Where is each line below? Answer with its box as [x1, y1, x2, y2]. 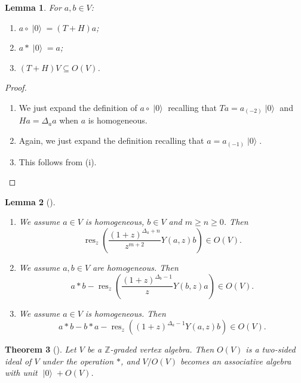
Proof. [5, 81, 27, 94]
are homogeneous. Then [93, 261, 179, 273]
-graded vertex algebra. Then [110, 343, 214, 356]
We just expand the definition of [19, 101, 137, 113]
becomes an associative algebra [180, 354, 291, 367]
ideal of [5, 354, 32, 367]
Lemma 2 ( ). [5, 195, 56, 208]
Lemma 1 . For [5, 1, 62, 13]
